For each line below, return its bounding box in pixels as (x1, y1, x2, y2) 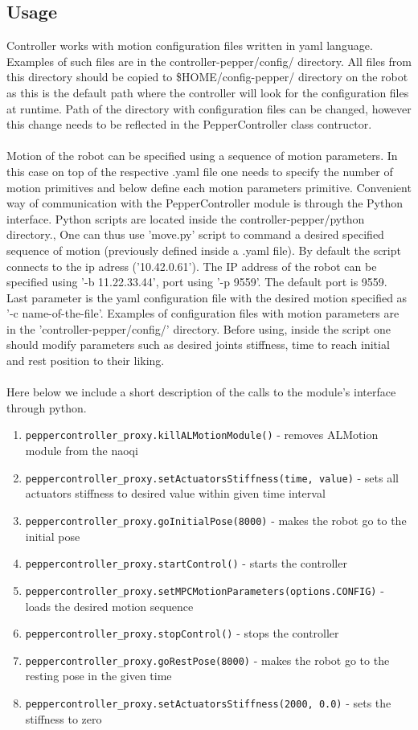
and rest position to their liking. (6, 352, 165, 369)
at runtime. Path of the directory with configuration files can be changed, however (6, 100, 412, 117)
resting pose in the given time (25, 667, 172, 684)
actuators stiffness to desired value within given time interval (25, 485, 326, 502)
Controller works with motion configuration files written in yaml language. (6, 37, 373, 54)
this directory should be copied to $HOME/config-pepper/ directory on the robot (6, 68, 408, 85)
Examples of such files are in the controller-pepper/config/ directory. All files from (6, 52, 412, 69)
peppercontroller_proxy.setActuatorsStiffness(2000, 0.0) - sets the (25, 695, 391, 712)
